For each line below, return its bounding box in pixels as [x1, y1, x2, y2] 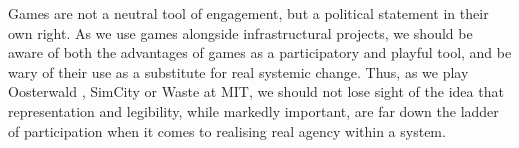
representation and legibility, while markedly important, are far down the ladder [8, 100, 499, 121]
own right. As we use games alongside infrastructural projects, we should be [8, 22, 473, 43]
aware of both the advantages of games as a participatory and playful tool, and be [8, 42, 512, 63]
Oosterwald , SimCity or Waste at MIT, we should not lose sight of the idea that [8, 81, 504, 102]
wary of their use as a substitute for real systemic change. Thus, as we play [8, 61, 469, 82]
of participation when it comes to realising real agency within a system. [8, 120, 446, 141]
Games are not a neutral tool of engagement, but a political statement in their [8, 3, 489, 23]
